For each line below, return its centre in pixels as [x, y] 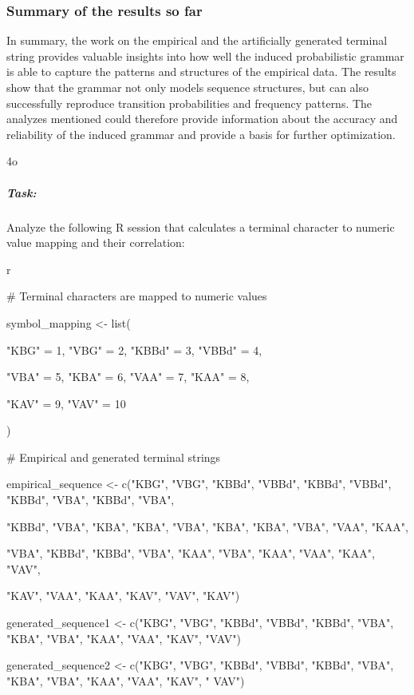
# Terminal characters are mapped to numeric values [137, 296]
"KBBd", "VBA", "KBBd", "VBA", [91, 500]
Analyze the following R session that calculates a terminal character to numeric [201, 226]
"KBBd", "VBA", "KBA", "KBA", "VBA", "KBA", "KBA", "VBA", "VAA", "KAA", [207, 526]
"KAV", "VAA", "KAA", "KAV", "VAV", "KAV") [123, 596]
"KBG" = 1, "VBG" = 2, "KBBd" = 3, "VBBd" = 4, [134, 349]
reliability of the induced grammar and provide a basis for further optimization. [201, 134]
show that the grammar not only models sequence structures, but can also [188, 87]
